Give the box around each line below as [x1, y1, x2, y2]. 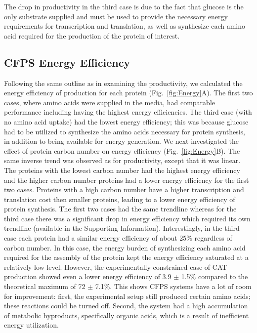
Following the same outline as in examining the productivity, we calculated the [4, 78, 243, 88]
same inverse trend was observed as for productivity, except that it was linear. [4, 155, 241, 166]
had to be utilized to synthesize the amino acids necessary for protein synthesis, [4, 126, 245, 136]
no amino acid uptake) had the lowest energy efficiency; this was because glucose [4, 116, 249, 126]
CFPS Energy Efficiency [4, 54, 130, 70]
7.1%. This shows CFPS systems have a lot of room [95, 281, 252, 291]
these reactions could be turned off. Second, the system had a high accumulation [4, 300, 248, 311]
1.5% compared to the [181, 271, 248, 282]
